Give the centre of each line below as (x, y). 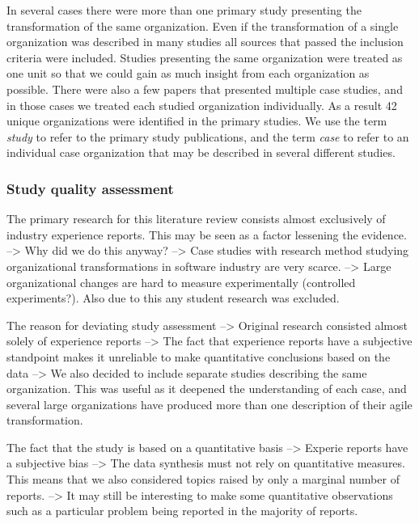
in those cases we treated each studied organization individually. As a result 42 (202, 105)
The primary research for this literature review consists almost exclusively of (196, 219)
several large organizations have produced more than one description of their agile (209, 404)
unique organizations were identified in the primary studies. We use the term (197, 121)
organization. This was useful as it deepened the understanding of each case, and (207, 389)
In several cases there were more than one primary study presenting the (184, 10)
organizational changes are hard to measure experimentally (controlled (181, 282)
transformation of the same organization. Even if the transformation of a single (203, 25)
